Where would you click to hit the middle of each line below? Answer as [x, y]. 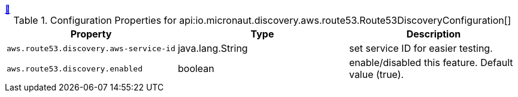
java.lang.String [213, 48]
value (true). [376, 74]
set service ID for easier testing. [421, 48]
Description [434, 34]
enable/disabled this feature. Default [431, 62]
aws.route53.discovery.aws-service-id [91, 48]
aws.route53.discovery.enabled [75, 68]
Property [91, 34]
